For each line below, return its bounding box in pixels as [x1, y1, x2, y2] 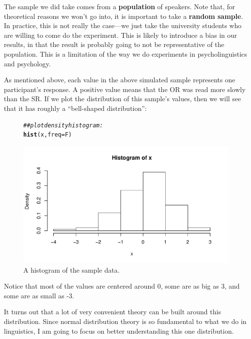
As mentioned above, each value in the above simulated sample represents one [4, 75, 235, 85]
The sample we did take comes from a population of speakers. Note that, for [4, 1, 235, 11]
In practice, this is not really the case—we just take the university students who [4, 20, 242, 31]
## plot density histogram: [23, 122, 103, 129]
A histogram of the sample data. [23, 264, 120, 275]
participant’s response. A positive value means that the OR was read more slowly [4, 84, 246, 94]
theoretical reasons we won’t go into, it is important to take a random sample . [4, 11, 243, 21]
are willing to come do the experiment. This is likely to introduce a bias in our [4, 30, 237, 40]
